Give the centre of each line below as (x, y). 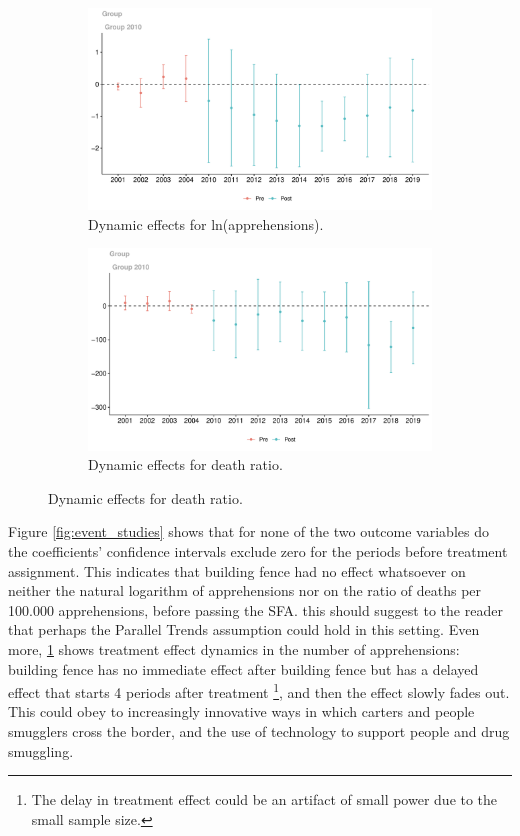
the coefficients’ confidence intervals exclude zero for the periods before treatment (258, 551)
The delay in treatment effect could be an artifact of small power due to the (264, 799)
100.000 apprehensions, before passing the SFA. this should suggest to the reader (255, 609)
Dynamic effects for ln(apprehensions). (206, 223)
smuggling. (41, 750)
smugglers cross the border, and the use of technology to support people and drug (259, 731)
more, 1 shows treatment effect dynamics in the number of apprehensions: (234, 649)
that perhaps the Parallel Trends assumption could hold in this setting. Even (244, 629)
